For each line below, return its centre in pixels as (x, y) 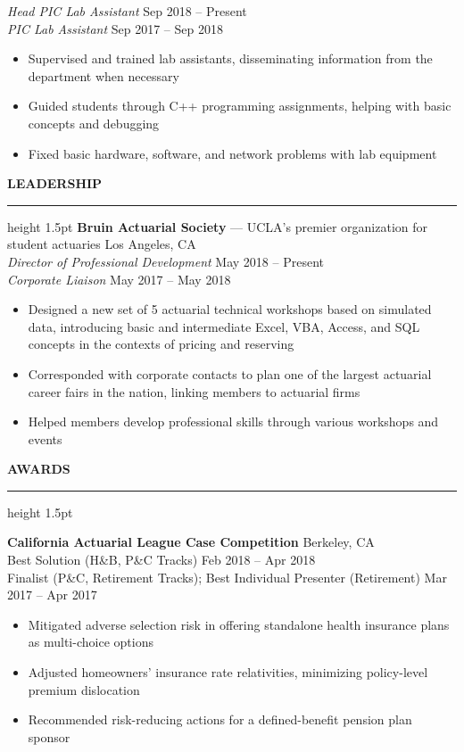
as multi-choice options (91, 642)
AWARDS (39, 469)
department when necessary (104, 75)
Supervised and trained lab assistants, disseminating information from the (230, 58)
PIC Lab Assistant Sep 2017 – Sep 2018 (115, 28)
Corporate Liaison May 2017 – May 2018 (119, 279)
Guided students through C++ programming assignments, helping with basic (240, 106)
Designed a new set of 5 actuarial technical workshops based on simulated (230, 309)
